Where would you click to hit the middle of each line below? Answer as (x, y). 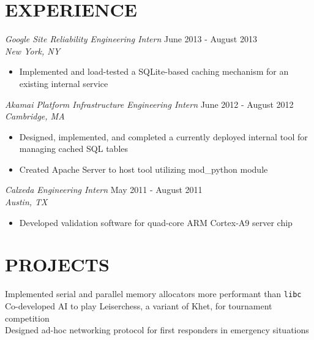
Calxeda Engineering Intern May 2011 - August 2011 (104, 190)
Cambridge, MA (35, 116)
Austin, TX (26, 202)
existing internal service (64, 83)
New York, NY (33, 51)
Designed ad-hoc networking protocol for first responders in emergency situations (157, 330)
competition (27, 318)
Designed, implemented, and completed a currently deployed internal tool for (163, 136)
